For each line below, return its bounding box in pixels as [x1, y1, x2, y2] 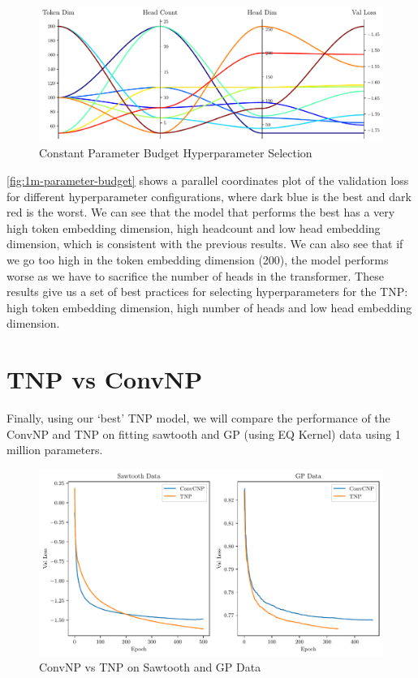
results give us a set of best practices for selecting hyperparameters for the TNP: [6, 283, 408, 300]
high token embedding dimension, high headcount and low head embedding [6, 219, 381, 236]
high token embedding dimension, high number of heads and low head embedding [6, 298, 412, 315]
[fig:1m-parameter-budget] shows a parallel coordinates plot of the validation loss [6, 172, 409, 189]
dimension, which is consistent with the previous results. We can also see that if [6, 235, 403, 252]
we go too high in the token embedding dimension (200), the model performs [6, 251, 389, 268]
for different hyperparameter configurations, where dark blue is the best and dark [6, 187, 412, 204]
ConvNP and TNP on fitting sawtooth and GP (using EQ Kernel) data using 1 [6, 425, 401, 442]
